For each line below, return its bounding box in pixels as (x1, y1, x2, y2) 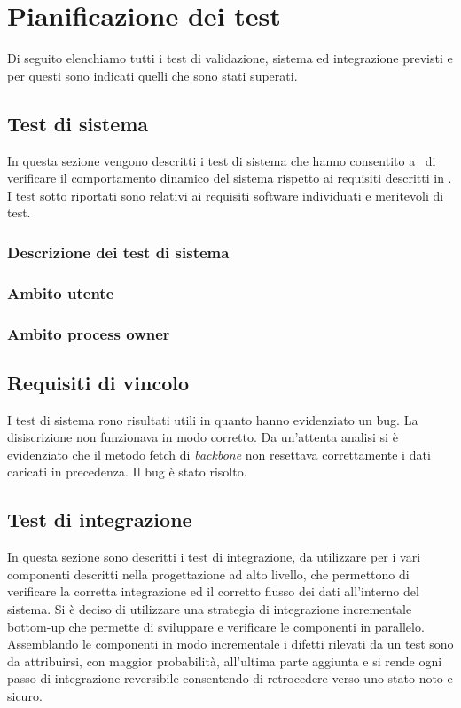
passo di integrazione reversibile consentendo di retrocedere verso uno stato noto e (7, 669, 453, 688)
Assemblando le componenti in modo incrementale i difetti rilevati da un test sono (7, 634, 454, 653)
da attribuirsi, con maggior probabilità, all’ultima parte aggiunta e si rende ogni (7, 651, 442, 670)
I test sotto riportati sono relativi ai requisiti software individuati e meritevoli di (7, 185, 444, 204)
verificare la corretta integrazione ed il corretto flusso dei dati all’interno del (7, 582, 419, 601)
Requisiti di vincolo (7, 368, 190, 396)
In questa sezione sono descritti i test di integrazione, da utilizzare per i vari (7, 547, 421, 566)
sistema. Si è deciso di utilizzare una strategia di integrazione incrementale (7, 599, 412, 618)
